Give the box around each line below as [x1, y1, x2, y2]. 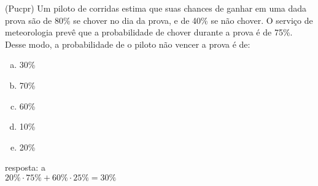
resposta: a [5, 161, 45, 174]
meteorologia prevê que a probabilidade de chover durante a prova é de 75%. [5, 26, 293, 39]
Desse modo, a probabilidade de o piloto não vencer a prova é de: [5, 37, 250, 50]
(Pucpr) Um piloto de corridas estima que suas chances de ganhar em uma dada [5, 2, 307, 14]
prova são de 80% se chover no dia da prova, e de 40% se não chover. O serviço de [5, 13, 313, 26]
